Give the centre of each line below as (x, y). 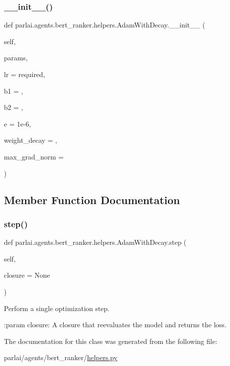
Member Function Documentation (92, 199)
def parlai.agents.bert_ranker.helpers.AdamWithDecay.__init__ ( (105, 25)
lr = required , (25, 74)
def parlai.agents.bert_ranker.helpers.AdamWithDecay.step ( (95, 242)
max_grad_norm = (34, 156)
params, (16, 58)
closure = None (27, 275)
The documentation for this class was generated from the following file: (111, 341)
